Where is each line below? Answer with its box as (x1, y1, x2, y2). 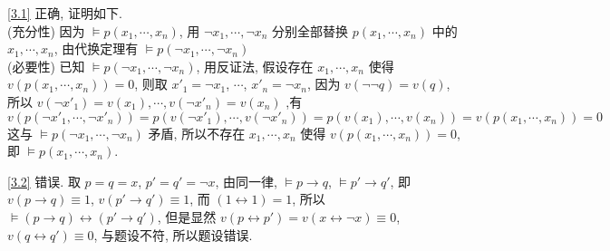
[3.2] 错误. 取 (7, 171, 81, 190)
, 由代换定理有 (53, 39, 139, 58)
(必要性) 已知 (7, 56, 85, 75)
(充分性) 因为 (7, 21, 85, 40)
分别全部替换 (272, 21, 349, 40)
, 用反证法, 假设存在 (196, 56, 314, 75)
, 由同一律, (215, 171, 277, 190)
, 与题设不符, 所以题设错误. (93, 225, 253, 244)
